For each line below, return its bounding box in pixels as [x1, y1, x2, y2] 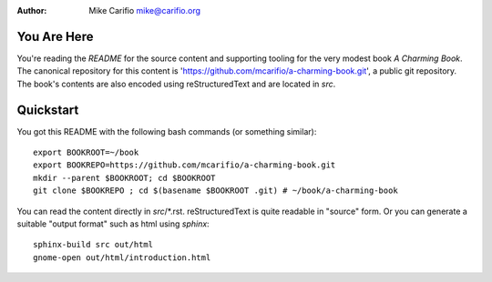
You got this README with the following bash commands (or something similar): [16, 126, 317, 136]
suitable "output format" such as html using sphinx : [16, 218, 210, 229]
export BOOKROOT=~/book [33, 146, 139, 157]
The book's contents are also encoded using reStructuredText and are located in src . [16, 78, 336, 89]
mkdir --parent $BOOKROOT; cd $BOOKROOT [33, 173, 216, 183]
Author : [16, 5, 47, 15]
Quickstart [16, 102, 79, 117]
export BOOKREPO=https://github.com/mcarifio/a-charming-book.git [33, 160, 336, 170]
